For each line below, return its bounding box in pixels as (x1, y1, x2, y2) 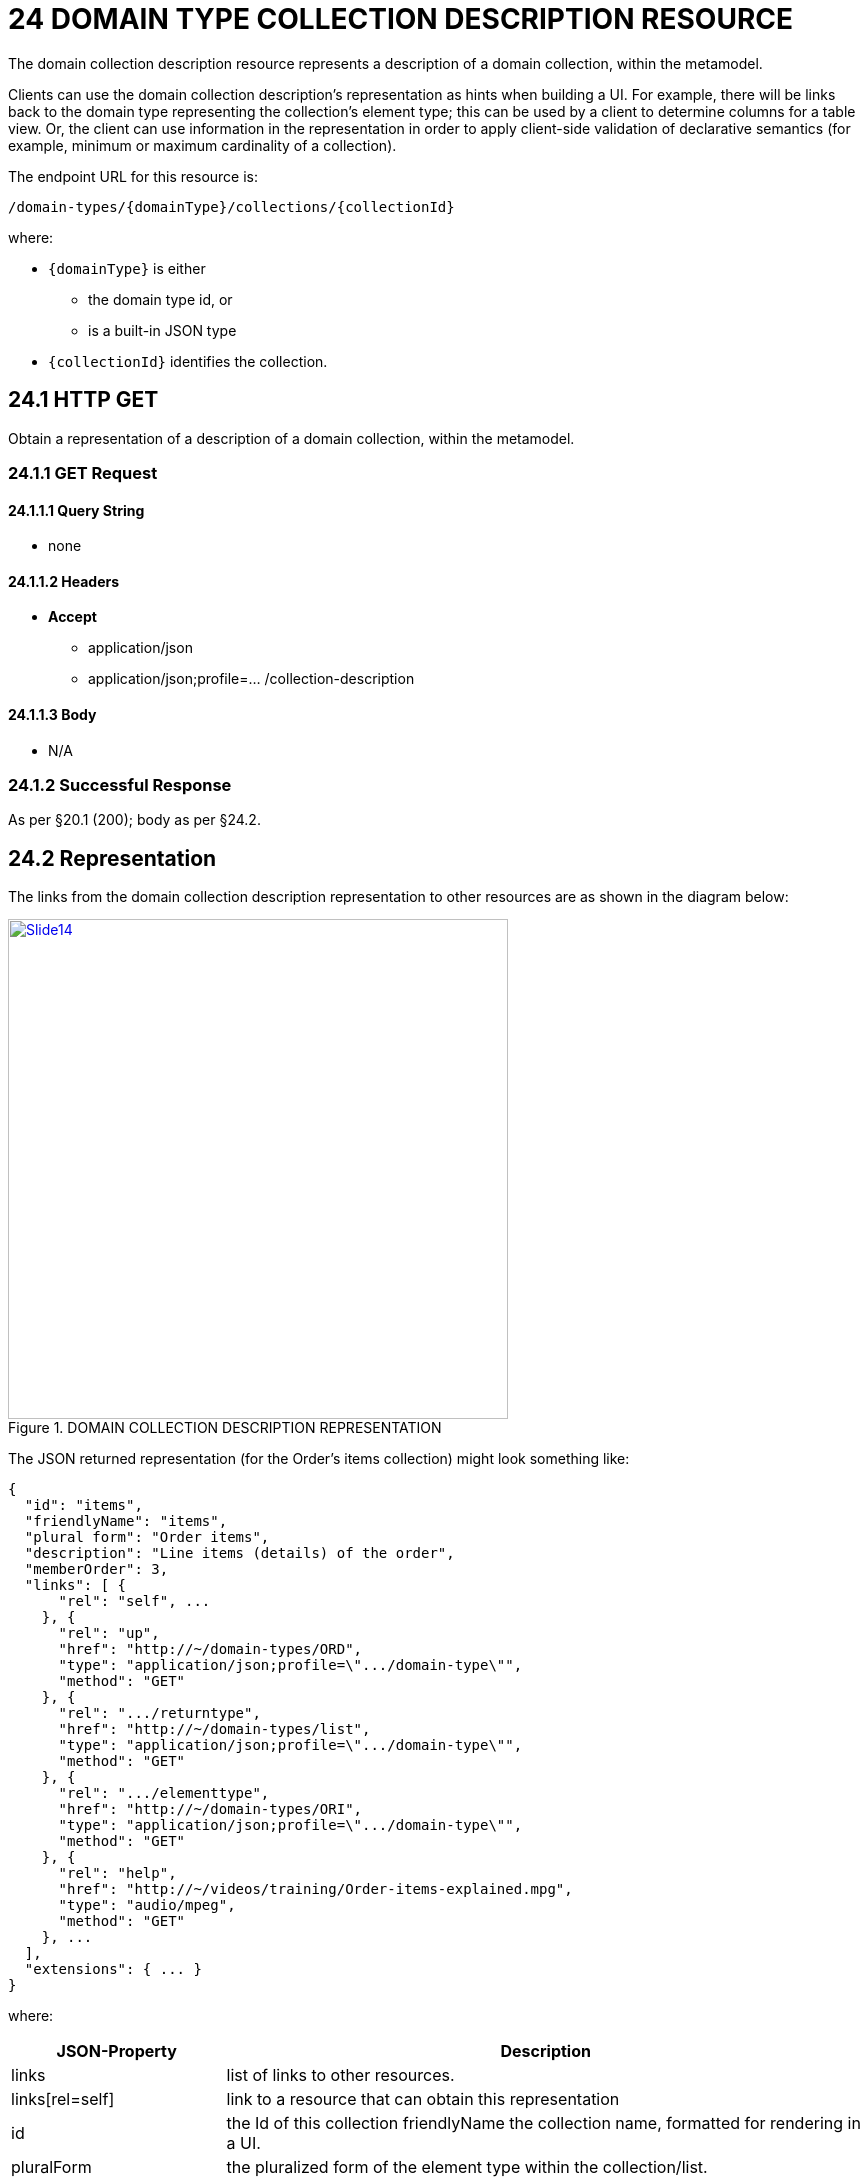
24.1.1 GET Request (8, 462, 158, 483)
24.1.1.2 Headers (8, 572, 120, 590)
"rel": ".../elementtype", (58, 1785, 270, 1802)
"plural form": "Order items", (24, 1529, 270, 1546)
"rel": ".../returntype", (58, 1705, 261, 1722)
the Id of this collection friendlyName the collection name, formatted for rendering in (226, 2113, 861, 2134)
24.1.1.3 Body (8, 706, 97, 724)
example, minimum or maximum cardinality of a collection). (8, 136, 397, 154)
